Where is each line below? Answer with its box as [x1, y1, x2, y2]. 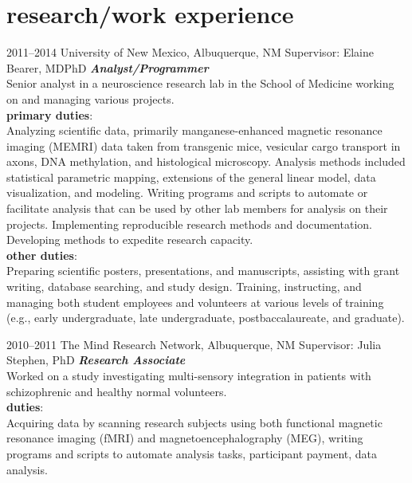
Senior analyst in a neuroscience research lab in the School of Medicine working [6, 75, 394, 92]
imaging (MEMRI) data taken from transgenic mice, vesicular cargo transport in [6, 137, 401, 154]
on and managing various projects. [6, 90, 175, 107]
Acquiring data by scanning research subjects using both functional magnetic [6, 414, 383, 430]
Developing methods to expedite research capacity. [6, 231, 253, 248]
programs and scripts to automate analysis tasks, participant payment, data [6, 445, 378, 461]
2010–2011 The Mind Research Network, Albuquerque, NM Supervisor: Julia [6, 336, 382, 352]
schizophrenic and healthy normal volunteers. [6, 383, 227, 399]
